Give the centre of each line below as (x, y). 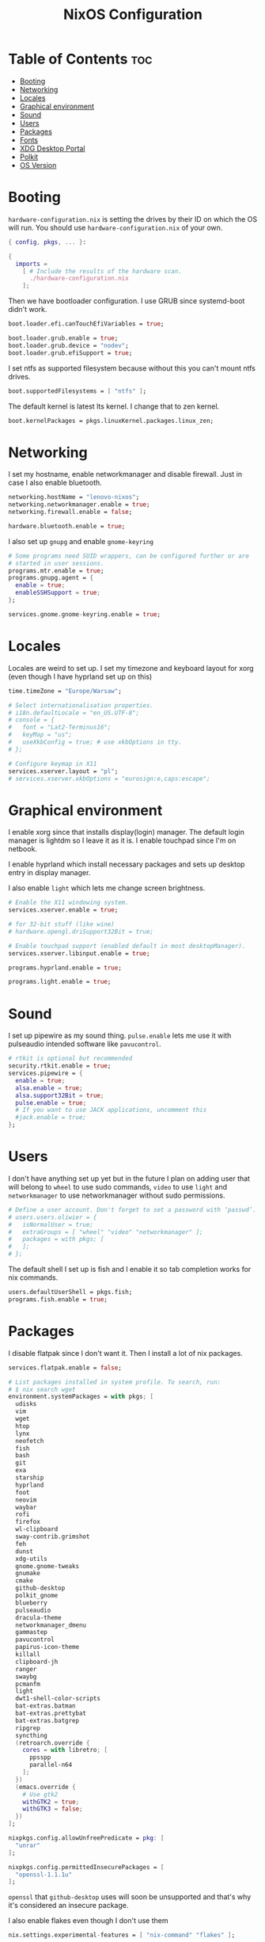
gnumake (28, 1574)
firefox (28, 1522)
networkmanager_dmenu (51, 1625)
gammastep (31, 1632)
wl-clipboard (37, 1529)
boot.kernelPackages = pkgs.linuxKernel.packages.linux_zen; (111, 421)
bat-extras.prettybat (51, 1713)
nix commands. (33, 1278)
